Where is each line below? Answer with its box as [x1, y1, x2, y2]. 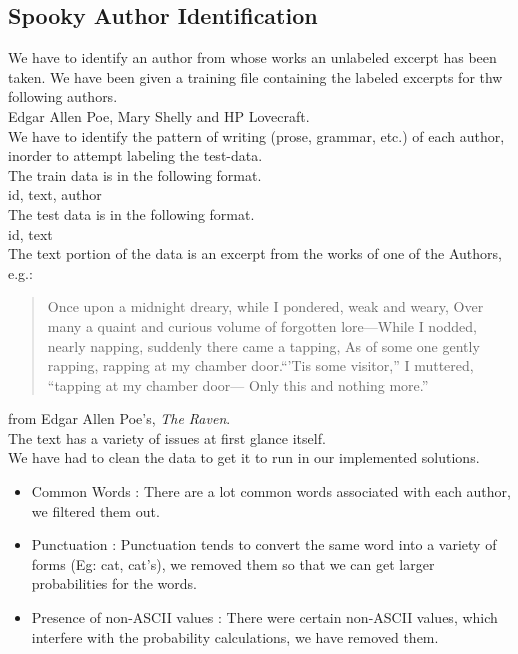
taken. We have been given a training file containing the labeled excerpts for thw [8, 66, 503, 87]
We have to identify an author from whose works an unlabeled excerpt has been [8, 47, 497, 68]
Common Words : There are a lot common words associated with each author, [31, 481, 511, 502]
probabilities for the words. [31, 573, 197, 594]
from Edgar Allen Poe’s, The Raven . [8, 408, 231, 429]
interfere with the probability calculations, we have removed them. [31, 626, 439, 647]
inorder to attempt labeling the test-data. [8, 145, 263, 166]
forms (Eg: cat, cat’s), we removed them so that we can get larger [31, 553, 435, 574]
